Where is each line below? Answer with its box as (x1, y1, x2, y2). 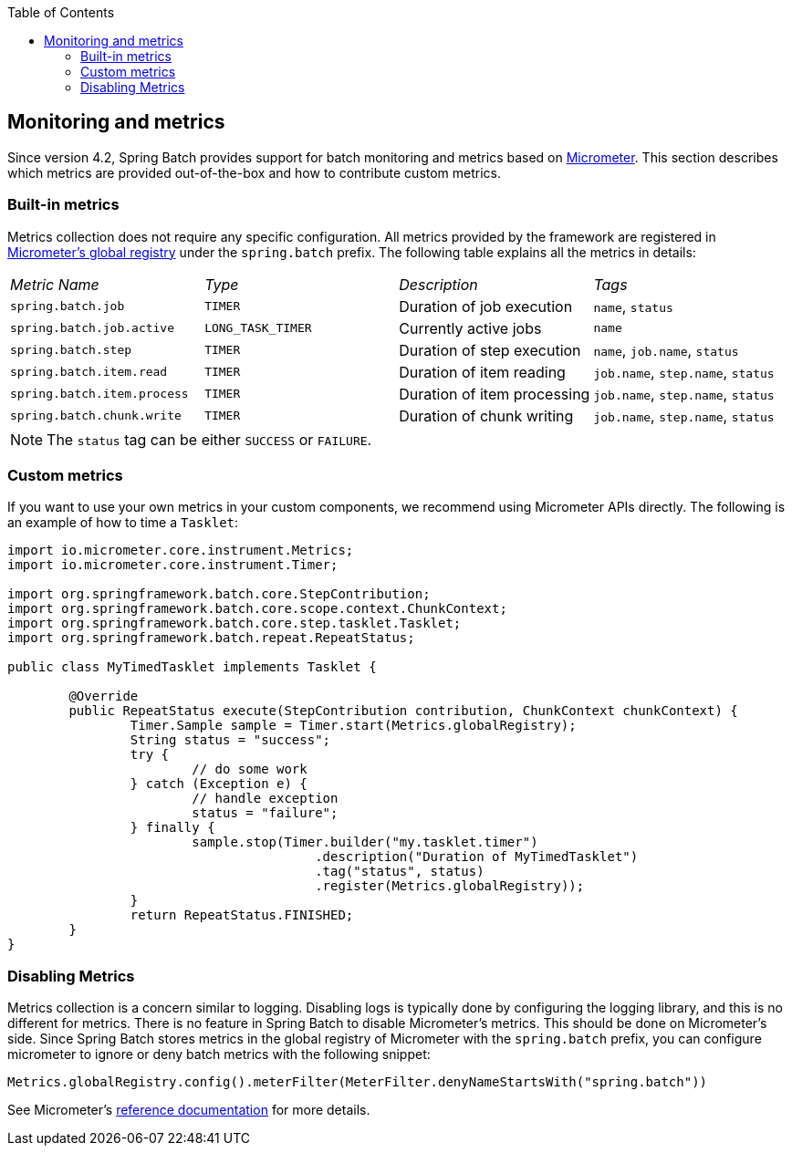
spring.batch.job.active (10, 321, 175, 336)
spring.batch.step (10, 343, 132, 358)
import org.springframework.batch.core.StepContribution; (7, 587, 431, 602)
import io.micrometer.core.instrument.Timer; (7, 557, 339, 573)
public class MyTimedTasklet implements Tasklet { (7, 660, 377, 675)
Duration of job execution (399, 296, 573, 316)
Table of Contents (7, 5, 115, 20)
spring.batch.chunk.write (10, 409, 182, 423)
